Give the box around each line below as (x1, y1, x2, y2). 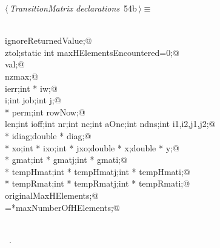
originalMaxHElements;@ (5, 188, 99, 201)
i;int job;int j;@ (5, 94, 61, 106)
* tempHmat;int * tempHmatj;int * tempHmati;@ (5, 165, 190, 177)
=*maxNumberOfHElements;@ (5, 201, 120, 213)
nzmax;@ (5, 69, 38, 82)
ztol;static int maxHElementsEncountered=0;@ (5, 46, 179, 58)
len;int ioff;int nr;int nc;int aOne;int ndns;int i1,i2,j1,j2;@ (5, 117, 216, 130)
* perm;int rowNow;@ (5, 105, 85, 118)
